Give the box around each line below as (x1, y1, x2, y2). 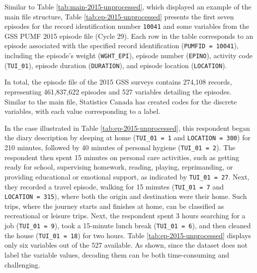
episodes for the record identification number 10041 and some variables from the (4, 21, 250, 31)
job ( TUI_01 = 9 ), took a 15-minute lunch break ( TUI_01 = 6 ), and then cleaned (4, 220, 251, 231)
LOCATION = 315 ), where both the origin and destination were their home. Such (4, 191, 247, 201)
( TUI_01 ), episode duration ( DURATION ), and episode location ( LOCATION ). (4, 60, 227, 70)
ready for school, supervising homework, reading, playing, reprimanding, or (4, 162, 233, 172)
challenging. (4, 259, 40, 270)
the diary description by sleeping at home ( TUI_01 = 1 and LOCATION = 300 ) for (4, 132, 251, 143)
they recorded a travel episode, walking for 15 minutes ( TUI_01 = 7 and (4, 181, 224, 191)
